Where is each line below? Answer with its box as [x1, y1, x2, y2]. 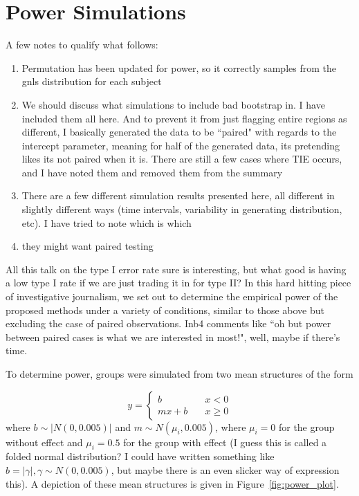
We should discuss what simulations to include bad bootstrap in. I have [21, 97, 325, 111]
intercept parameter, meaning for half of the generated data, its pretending [21, 138, 340, 152]
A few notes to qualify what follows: [6, 37, 158, 52]
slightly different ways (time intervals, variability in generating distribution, [21, 202, 342, 217]
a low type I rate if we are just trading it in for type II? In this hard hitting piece [6, 275, 351, 290]
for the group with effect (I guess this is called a [123, 434, 327, 449]
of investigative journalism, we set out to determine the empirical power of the [6, 289, 338, 304]
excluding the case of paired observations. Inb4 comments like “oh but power [6, 316, 331, 331]
